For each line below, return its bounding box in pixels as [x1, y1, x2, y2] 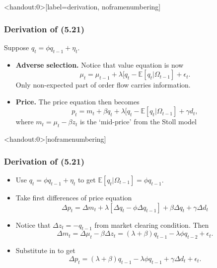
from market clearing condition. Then [94, 219, 209, 230]
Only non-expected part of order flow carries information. [15, 80, 191, 90]
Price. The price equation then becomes [15, 96, 140, 106]
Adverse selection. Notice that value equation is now [15, 59, 184, 70]
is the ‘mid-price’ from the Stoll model [79, 116, 197, 127]
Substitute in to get [15, 245, 75, 256]
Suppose [4, 42, 29, 52]
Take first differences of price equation [15, 192, 132, 202]
